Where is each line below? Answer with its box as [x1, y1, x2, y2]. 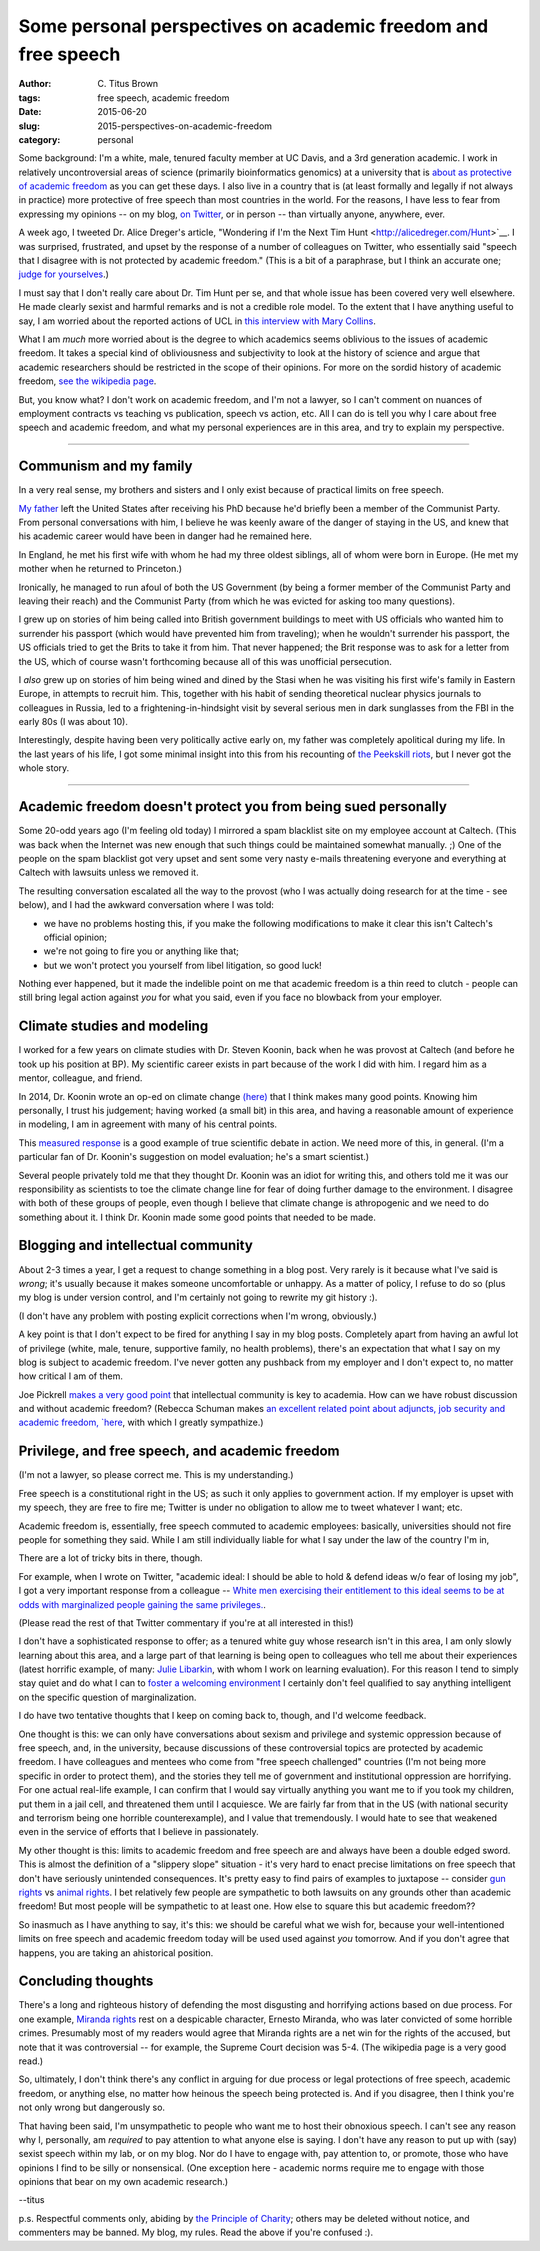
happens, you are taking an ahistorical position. [18, 1946, 214, 1959]
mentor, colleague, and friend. [18, 1072, 143, 1084]
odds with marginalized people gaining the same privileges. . [18, 1598, 267, 1610]
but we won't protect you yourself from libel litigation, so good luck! [43, 959, 322, 971]
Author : [18, 78, 52, 90]
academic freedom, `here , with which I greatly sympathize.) [18, 1416, 264, 1429]
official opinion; [43, 931, 108, 943]
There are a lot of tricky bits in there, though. [18, 1552, 204, 1564]
